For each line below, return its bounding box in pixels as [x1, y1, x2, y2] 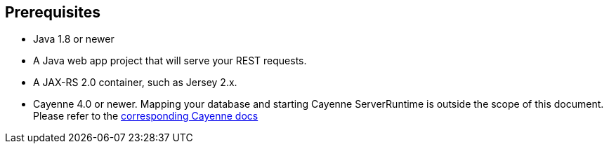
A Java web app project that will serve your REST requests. [33, 55, 307, 67]
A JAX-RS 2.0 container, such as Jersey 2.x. [33, 76, 237, 89]
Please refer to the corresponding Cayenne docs [33, 110, 258, 122]
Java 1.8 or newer [33, 33, 114, 45]
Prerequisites [5, 3, 100, 21]
